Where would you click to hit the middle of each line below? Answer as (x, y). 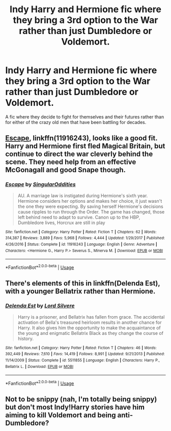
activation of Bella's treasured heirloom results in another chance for (90, 322)
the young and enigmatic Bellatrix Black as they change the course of (91, 333)
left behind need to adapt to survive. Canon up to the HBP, (79, 217)
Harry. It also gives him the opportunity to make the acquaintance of (89, 328)
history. (26, 338)
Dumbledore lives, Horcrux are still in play (61, 223)
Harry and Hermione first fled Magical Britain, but (85, 146)
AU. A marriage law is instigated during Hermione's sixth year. (83, 195)
